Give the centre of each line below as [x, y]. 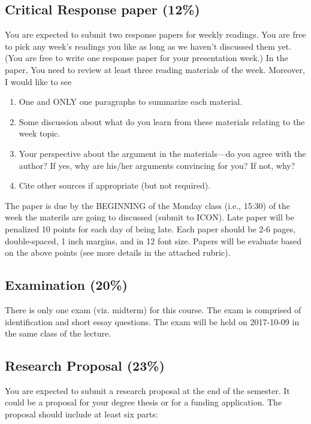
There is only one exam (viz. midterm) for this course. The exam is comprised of [153, 309]
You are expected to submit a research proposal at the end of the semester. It [147, 390]
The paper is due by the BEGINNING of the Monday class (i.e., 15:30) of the [148, 205]
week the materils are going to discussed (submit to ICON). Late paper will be [150, 217]
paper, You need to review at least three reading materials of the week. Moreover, [155, 69]
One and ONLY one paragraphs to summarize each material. [131, 102]
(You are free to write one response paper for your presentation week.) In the [147, 58]
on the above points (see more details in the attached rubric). [118, 252]
